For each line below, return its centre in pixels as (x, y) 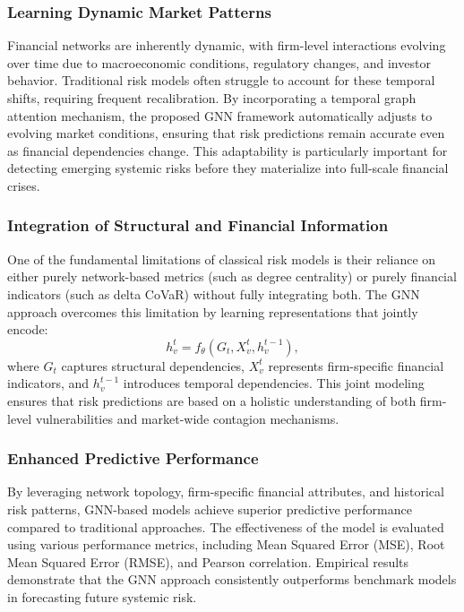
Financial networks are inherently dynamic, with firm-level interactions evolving (227, 45)
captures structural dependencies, (153, 365)
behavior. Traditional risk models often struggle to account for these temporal (221, 80)
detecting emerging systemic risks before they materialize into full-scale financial (228, 168)
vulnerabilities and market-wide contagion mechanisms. (187, 418)
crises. (24, 185)
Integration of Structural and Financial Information (198, 225)
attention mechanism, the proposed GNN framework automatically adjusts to (220, 115)
